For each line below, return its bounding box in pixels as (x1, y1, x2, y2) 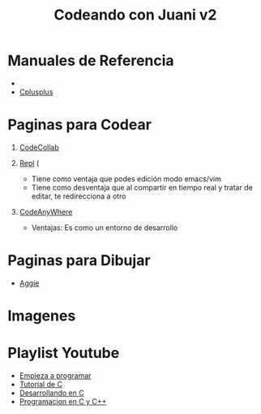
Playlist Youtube (7, 344, 120, 363)
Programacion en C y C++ (19, 396, 107, 406)
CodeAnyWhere (19, 207, 73, 216)
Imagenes (7, 307, 76, 325)
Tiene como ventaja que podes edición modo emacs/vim (31, 173, 222, 184)
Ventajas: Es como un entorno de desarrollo (31, 222, 178, 233)
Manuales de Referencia (7, 51, 175, 70)
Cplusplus (19, 87, 53, 97)
